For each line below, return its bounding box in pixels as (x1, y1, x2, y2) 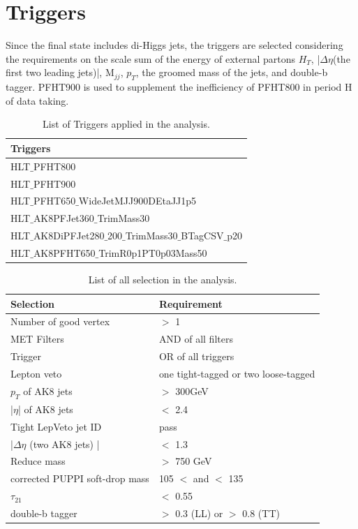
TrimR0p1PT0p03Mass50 (98, 245, 207, 260)
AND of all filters (158, 331, 233, 346)
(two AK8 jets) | (29, 436, 100, 451)
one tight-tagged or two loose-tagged (158, 366, 315, 381)
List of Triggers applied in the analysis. (43, 117, 210, 131)
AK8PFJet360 (33, 211, 94, 225)
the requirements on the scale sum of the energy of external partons (6, 51, 296, 66)
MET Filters (10, 331, 64, 346)
